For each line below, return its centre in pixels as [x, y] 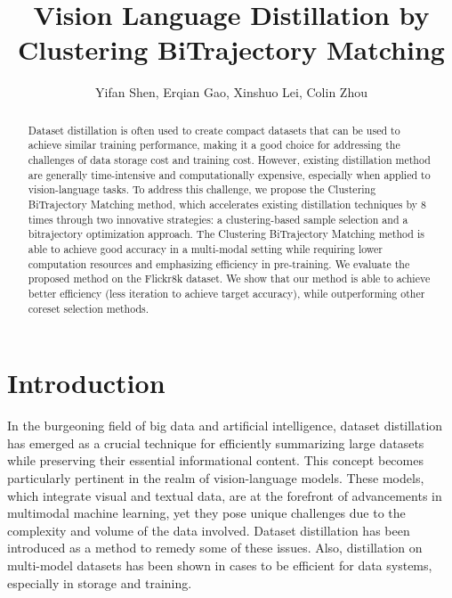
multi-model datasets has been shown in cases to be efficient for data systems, [220, 565]
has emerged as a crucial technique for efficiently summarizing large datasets [216, 442]
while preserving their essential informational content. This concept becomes [215, 460]
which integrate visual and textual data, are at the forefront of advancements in [225, 495]
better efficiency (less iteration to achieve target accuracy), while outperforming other [226, 293]
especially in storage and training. [100, 582]
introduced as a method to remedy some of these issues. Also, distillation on [215, 548]
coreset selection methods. [89, 308]
